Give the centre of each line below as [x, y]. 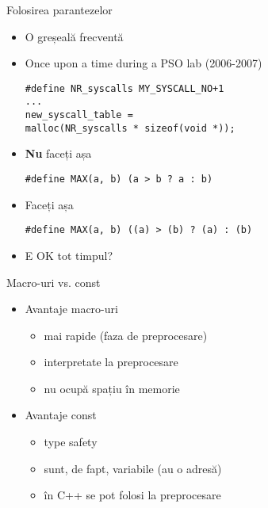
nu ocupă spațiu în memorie [112, 388]
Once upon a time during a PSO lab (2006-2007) [144, 63]
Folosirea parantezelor [59, 10]
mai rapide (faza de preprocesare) [126, 335]
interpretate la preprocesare [111, 362]
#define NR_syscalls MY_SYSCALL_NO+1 [124, 88]
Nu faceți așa [58, 153]
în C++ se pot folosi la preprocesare [132, 495]
